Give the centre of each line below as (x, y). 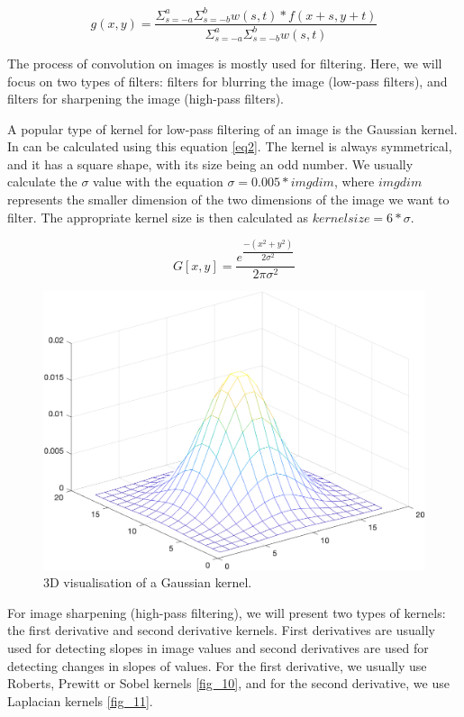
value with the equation (158, 182)
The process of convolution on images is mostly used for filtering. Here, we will (225, 63)
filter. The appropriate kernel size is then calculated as (158, 217)
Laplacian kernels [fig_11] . (80, 700)
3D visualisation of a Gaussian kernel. (148, 582)
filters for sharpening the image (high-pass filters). (146, 99)
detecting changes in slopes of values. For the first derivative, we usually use (217, 665)
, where (354, 182)
